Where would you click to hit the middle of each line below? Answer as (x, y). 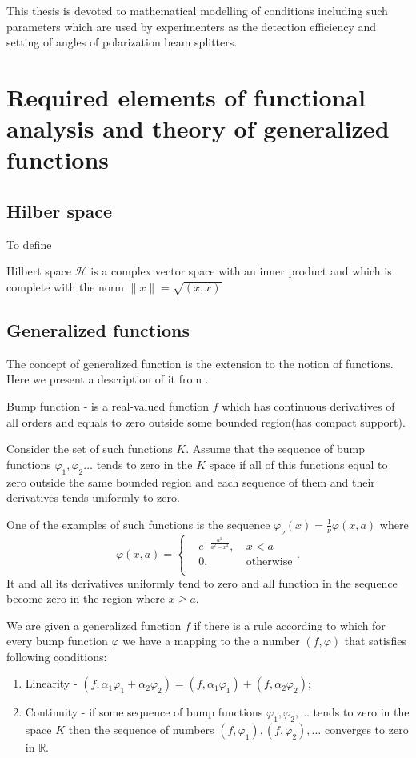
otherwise (269, 562)
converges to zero (366, 730)
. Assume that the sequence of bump (275, 449)
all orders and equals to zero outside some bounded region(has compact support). (206, 421)
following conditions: (57, 656)
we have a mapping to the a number (211, 641)
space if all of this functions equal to (298, 464)
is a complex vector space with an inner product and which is (241, 271)
